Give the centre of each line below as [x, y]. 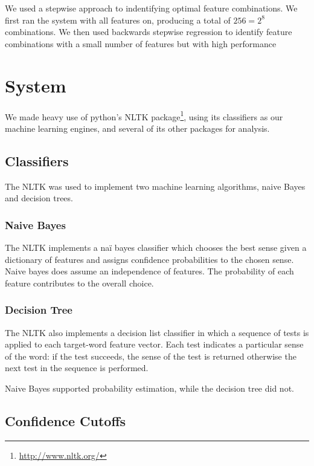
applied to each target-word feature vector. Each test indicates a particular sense [154, 344]
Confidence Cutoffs [66, 420]
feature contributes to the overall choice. [79, 283]
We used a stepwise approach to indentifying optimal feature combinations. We [151, 8]
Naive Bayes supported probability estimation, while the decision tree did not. [149, 388]
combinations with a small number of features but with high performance [141, 43]
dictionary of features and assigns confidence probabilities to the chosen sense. [149, 259]
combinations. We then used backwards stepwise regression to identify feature [149, 32]
